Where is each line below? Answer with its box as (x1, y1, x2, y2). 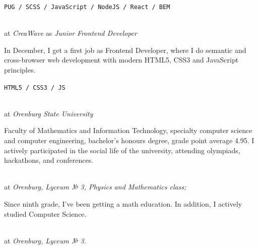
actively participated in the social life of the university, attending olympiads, (4, 145, 240, 155)
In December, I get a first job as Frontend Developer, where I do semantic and (4, 44, 246, 55)
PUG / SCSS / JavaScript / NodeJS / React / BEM (4, 4, 170, 11)
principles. (4, 65, 36, 75)
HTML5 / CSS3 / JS (4, 84, 66, 91)
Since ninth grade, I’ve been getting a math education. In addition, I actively (4, 199, 242, 209)
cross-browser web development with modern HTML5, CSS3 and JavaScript (4, 54, 239, 65)
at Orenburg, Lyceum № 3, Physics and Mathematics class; (4, 181, 186, 192)
